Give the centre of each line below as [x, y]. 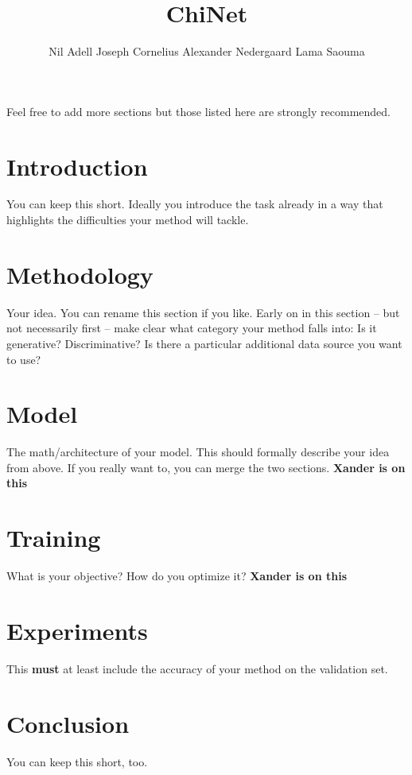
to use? [24, 359]
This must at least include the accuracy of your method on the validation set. [197, 668]
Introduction [77, 166]
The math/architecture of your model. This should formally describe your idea [198, 452]
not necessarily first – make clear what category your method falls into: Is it [192, 328]
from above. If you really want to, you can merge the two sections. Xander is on [206, 467]
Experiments [77, 630]
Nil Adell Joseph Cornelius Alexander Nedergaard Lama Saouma [207, 51]
